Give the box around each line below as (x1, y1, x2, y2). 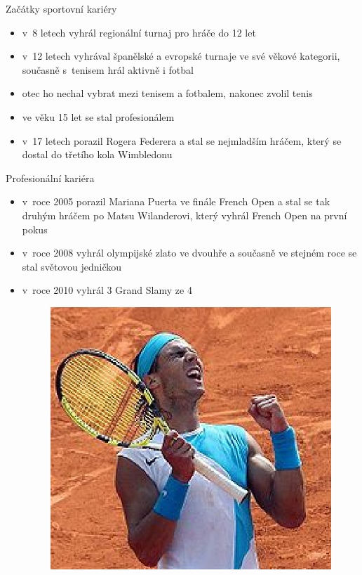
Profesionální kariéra (6, 170, 95, 185)
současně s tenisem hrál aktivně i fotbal (22, 62, 194, 77)
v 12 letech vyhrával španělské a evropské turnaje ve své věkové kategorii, (22, 49, 340, 63)
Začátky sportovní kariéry (6, 1, 117, 15)
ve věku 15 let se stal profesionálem (22, 109, 175, 124)
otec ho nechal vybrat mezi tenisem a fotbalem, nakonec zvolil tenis (22, 86, 313, 101)
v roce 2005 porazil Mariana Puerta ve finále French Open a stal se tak (22, 194, 330, 209)
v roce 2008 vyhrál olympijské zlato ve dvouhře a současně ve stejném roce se (22, 245, 357, 260)
